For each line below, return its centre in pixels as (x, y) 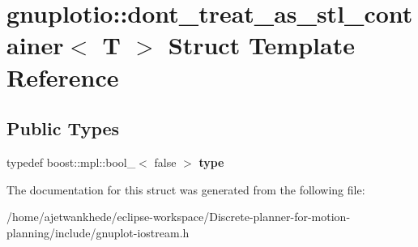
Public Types (63, 128)
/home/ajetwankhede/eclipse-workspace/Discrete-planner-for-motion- (179, 217)
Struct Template (261, 45)
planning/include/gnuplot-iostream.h (98, 232)
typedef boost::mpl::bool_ (71, 162)
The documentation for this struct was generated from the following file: (186, 189)
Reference (63, 77)
